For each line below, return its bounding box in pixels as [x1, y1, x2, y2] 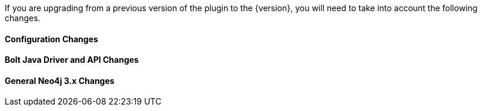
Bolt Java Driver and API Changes [5, 55, 139, 65]
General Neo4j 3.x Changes [5, 75, 115, 86]
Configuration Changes [5, 33, 98, 44]
